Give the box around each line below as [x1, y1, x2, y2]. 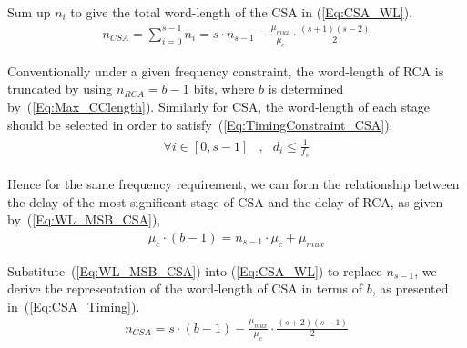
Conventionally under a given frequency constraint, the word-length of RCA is [7, 61, 444, 80]
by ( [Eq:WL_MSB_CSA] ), [7, 210, 161, 229]
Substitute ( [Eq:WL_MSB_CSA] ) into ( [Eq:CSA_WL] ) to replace [7, 261, 382, 280]
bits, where [193, 79, 255, 98]
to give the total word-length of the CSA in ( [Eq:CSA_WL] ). [70, 3, 413, 21]
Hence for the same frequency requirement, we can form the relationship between [7, 174, 460, 193]
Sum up [7, 3, 51, 21]
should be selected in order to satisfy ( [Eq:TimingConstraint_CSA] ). [7, 114, 393, 134]
